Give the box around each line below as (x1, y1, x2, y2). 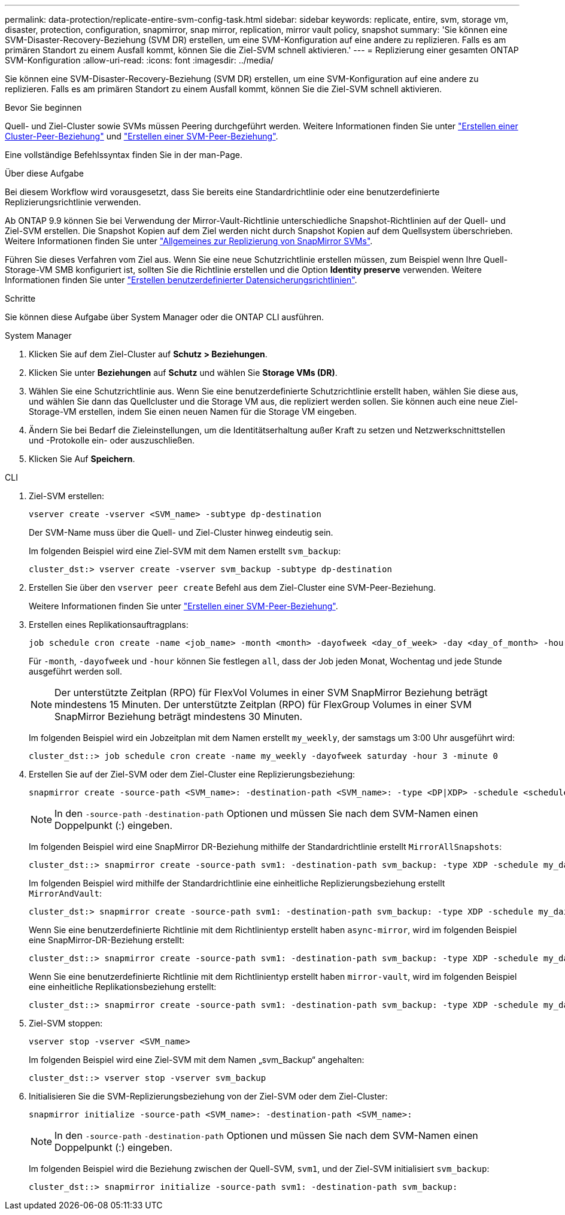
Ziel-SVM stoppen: (29, 1018, 103, 1028)
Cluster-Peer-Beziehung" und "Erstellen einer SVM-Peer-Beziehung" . (5, 131, 278, 141)
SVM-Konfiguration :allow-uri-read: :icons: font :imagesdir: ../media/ (5, 55, 274, 65)
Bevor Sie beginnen (5, 102, 82, 113)
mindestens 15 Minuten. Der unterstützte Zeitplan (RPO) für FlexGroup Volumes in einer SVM (54, 698, 472, 710)
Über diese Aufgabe (5, 168, 84, 178)
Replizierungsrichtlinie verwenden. (5, 197, 141, 207)
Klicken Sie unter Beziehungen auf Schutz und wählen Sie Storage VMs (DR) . (29, 367, 338, 378)
